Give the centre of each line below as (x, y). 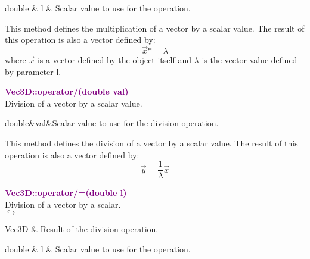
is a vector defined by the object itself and (114, 60)
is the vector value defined (249, 60)
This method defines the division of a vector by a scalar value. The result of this (151, 143)
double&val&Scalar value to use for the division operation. (112, 123)
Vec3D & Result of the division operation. (82, 229)
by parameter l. (33, 71)
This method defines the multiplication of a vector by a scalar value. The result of (155, 28)
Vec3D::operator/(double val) (67, 91)
